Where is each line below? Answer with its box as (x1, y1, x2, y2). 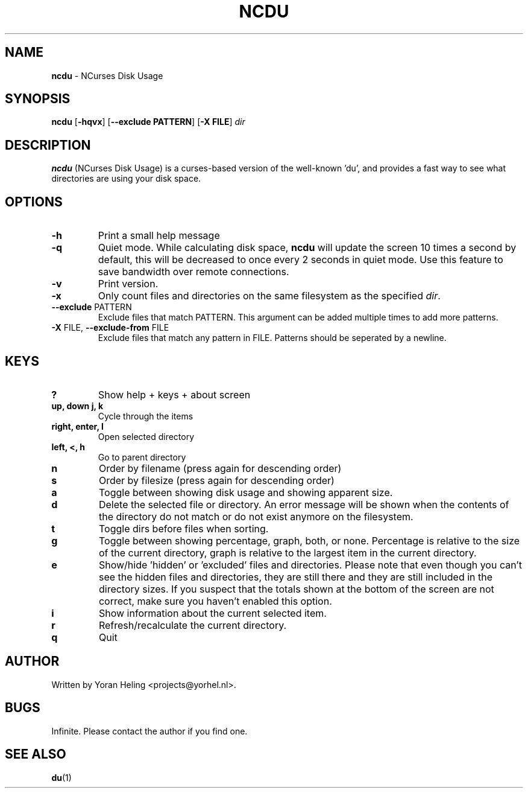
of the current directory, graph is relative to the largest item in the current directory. (98, 546, 477, 559)
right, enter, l (51, 421, 104, 432)
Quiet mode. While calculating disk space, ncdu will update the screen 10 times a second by (98, 241, 517, 254)
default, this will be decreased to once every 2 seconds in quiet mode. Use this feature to (98, 253, 503, 266)
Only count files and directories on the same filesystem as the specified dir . (98, 290, 441, 302)
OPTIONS (5, 194, 63, 209)
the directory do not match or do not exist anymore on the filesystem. (98, 510, 413, 523)
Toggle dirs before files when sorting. (98, 522, 269, 535)
